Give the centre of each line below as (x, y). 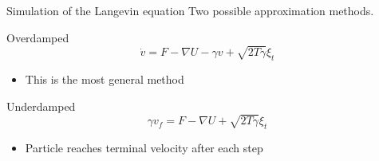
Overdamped (38, 37)
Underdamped (41, 106)
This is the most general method (105, 79)
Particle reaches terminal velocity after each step (144, 148)
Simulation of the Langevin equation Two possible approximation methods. (190, 10)
